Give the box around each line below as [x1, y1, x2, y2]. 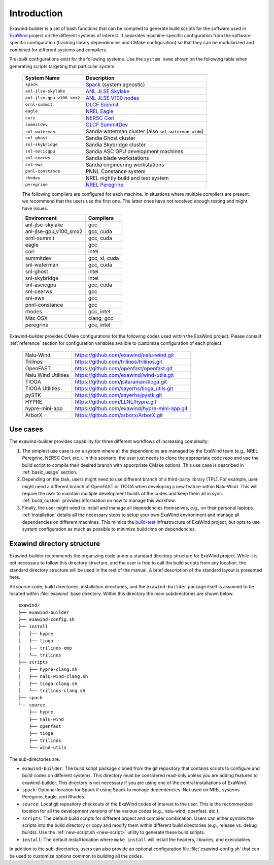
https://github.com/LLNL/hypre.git [75, 398, 157, 405]
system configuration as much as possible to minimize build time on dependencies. [22, 526, 196, 532]
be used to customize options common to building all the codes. [9, 853, 144, 859]
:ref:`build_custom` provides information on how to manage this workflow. [22, 497, 176, 503]
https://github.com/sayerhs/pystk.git [75, 392, 162, 399]
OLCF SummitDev [85, 121, 128, 128]
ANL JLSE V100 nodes [85, 94, 140, 101]
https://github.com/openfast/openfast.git [75, 365, 173, 372]
